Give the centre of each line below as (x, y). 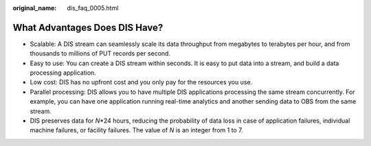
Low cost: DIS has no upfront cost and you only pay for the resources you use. (141, 82)
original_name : (35, 8)
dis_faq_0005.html (93, 8)
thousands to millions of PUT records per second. (100, 53)
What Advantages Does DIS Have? (88, 27)
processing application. (63, 73)
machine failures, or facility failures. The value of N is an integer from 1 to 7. (136, 130)
